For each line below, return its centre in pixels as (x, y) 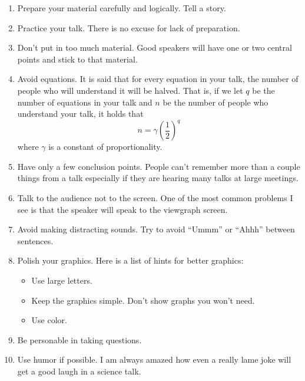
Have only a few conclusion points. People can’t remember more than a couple (159, 166)
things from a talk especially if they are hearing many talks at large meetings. (158, 178)
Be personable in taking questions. (79, 339)
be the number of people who (216, 102)
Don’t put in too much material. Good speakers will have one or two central (155, 47)
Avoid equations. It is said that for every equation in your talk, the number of (158, 79)
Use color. (49, 320)
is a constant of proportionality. (105, 147)
